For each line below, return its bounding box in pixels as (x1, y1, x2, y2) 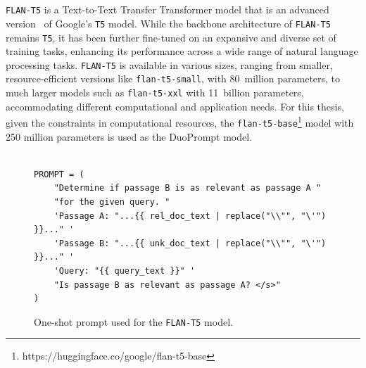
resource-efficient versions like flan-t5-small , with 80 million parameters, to (6, 71, 341, 86)
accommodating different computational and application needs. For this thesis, (6, 99, 344, 113)
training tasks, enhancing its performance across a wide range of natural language (6, 44, 358, 58)
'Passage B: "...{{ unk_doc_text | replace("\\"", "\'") (53, 238, 327, 248)
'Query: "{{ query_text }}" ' (53, 265, 196, 276)
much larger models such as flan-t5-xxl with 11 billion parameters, (6, 85, 304, 100)
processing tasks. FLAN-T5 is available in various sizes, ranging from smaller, (6, 57, 333, 72)
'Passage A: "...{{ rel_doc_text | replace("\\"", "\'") (53, 210, 327, 221)
